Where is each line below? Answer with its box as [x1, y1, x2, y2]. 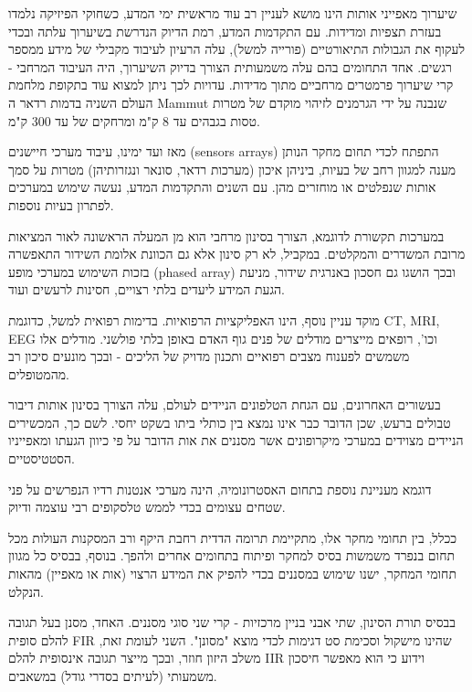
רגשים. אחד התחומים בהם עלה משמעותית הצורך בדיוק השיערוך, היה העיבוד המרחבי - [8, 57, 452, 76]
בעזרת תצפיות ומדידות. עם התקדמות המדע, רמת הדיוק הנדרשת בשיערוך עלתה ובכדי [8, 21, 442, 40]
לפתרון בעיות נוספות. [8, 195, 114, 214]
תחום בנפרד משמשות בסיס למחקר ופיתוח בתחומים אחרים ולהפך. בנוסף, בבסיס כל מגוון [8, 546, 455, 565]
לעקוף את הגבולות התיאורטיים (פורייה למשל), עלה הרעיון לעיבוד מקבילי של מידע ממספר [8, 39, 465, 59]
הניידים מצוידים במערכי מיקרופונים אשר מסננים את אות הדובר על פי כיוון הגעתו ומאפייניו [8, 431, 464, 450]
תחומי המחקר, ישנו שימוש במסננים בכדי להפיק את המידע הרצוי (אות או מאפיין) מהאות [8, 564, 456, 583]
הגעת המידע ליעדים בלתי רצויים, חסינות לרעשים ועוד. [8, 280, 285, 299]
